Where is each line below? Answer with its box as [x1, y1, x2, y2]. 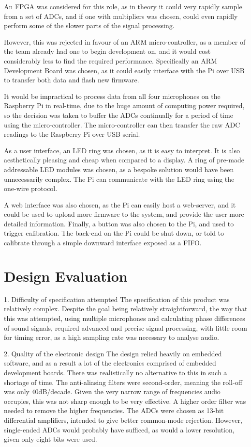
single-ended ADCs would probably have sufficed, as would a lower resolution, [4, 424, 235, 434]
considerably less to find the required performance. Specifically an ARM [4, 55, 217, 65]
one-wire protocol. [4, 183, 58, 193]
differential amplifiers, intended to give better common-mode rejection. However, [4, 415, 242, 425]
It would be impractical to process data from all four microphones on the [4, 91, 221, 101]
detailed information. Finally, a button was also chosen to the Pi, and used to [4, 218, 234, 228]
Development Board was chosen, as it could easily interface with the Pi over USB [4, 65, 245, 75]
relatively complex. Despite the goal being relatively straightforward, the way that [4, 303, 248, 314]
